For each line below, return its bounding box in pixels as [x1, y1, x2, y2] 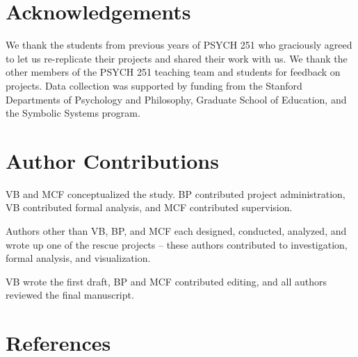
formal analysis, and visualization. [6, 251, 151, 265]
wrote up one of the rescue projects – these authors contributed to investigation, [6, 237, 348, 251]
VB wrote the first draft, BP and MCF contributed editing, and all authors [6, 274, 327, 288]
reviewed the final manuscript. [6, 288, 134, 302]
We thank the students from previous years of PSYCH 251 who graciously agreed [6, 38, 352, 52]
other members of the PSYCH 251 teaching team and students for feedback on [6, 65, 341, 79]
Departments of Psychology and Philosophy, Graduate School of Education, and [6, 92, 347, 106]
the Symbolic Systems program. [6, 106, 140, 120]
